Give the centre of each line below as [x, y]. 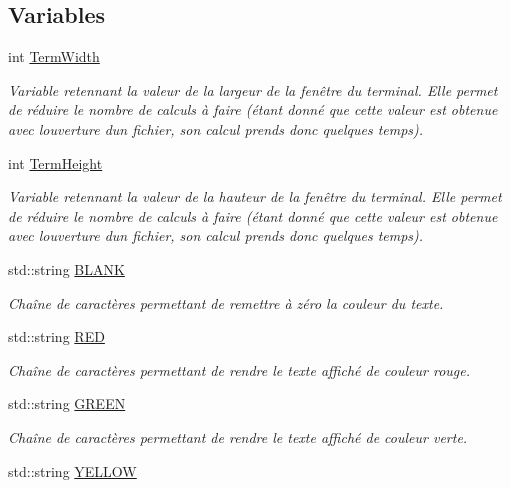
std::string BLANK [66, 268]
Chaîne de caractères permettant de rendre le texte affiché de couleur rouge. [239, 369]
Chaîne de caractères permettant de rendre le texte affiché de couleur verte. [238, 436]
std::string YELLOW [72, 470]
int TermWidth [54, 56]
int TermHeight [55, 162]
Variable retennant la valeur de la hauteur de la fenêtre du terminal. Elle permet [255, 196]
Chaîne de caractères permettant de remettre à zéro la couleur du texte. [226, 302]
